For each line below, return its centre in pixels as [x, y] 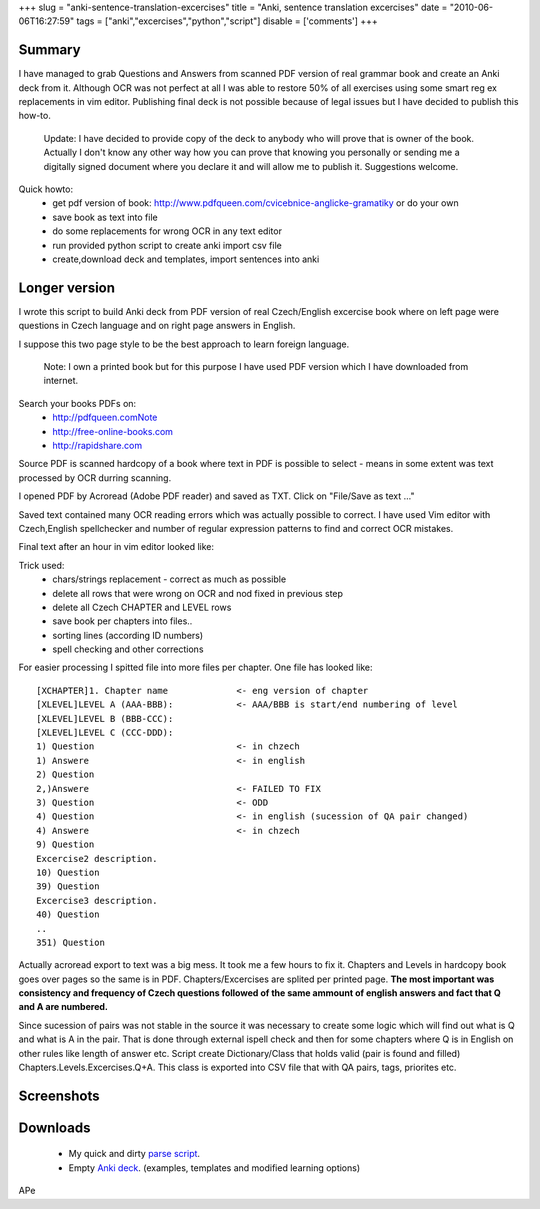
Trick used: [41, 565]
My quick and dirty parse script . [134, 1154]
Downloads [54, 1127]
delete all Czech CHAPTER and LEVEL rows [142, 607]
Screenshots [59, 1095]
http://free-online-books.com [113, 431]
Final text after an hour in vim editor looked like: [116, 547]
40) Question [68, 914]
